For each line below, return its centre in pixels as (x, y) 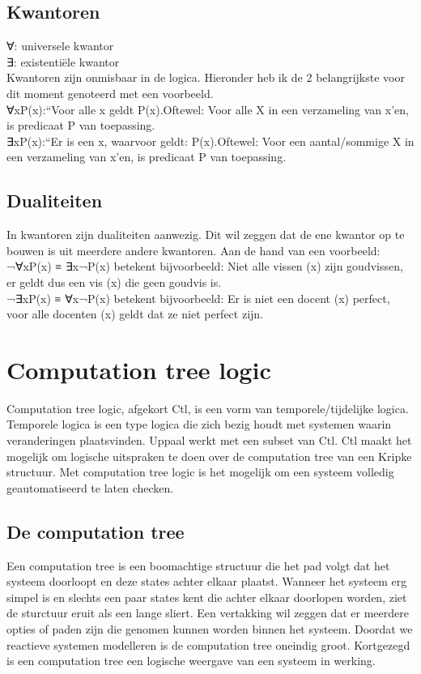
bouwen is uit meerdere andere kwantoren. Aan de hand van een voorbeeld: (193, 250)
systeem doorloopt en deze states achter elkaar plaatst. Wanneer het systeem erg (207, 581)
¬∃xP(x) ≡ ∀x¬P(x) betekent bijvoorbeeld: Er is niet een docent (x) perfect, (198, 298)
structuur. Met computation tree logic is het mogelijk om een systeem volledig (200, 472)
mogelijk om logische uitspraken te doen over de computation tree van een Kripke (209, 456)
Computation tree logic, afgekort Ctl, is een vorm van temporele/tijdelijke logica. (208, 408)
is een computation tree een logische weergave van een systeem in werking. (191, 661)
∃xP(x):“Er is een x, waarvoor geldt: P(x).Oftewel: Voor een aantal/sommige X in (210, 141)
